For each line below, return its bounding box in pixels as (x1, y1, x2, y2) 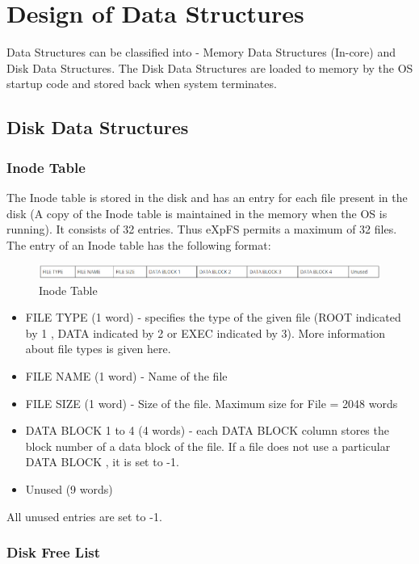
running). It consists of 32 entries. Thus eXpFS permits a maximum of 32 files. (6, 221, 397, 238)
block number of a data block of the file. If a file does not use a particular (25, 437, 391, 454)
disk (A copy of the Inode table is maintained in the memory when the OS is (6, 204, 388, 221)
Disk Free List (6, 542, 101, 562)
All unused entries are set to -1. (6, 507, 162, 524)
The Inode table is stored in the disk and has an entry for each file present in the (6, 188, 408, 205)
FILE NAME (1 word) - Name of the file (25, 368, 228, 385)
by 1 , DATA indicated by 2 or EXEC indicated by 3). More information (25, 324, 386, 341)
